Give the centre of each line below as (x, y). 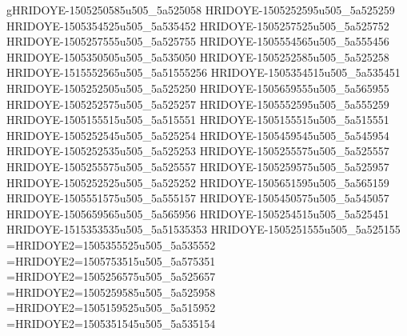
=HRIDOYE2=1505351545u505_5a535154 (111, 323)
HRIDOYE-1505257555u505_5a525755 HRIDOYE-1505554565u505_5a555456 (198, 41)
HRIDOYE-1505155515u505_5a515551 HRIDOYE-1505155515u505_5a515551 (198, 120)
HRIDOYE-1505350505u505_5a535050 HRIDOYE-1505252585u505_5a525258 (198, 56)
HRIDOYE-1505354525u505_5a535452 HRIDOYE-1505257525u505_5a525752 (198, 25)
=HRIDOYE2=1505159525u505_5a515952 (111, 308)
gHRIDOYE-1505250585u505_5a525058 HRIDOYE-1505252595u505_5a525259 (201, 10)
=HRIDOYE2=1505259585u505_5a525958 (111, 292)
